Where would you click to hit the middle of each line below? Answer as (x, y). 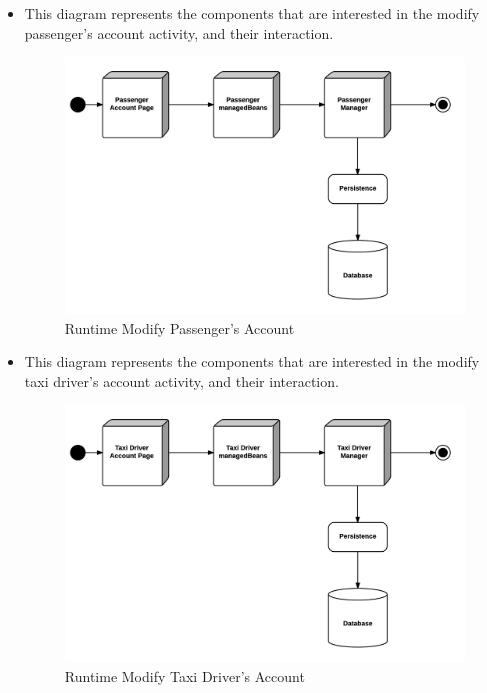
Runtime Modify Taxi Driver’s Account (184, 675)
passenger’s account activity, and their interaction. (179, 32)
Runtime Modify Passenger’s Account (179, 327)
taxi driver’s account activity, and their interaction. (181, 380)
